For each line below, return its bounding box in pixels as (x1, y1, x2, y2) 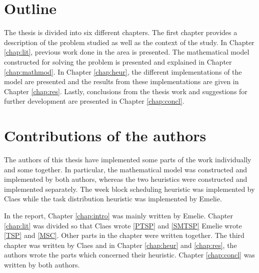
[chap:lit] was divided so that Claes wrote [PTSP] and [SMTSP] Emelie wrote (4, 220, 242, 230)
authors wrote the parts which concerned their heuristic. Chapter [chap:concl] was (4, 249, 255, 260)
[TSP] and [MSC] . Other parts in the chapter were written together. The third (4, 230, 244, 240)
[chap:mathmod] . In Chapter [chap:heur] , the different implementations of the (4, 66, 242, 77)
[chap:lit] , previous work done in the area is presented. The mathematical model (4, 47, 249, 57)
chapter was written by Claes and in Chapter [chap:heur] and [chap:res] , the (4, 239, 237, 250)
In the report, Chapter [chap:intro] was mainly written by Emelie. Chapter (4, 210, 233, 220)
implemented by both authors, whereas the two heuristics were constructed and (4, 174, 247, 184)
